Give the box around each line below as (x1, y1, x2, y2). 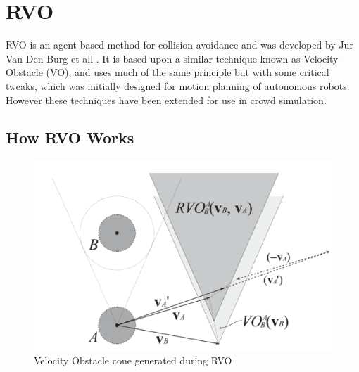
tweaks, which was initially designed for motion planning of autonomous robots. (6, 78, 350, 93)
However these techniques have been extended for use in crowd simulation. (6, 92, 327, 107)
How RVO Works (6, 127, 134, 148)
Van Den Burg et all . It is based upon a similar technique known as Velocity (6, 51, 339, 65)
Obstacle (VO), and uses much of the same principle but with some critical (6, 65, 329, 79)
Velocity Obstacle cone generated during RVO (34, 353, 232, 368)
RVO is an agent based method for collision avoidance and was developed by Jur (6, 37, 353, 52)
